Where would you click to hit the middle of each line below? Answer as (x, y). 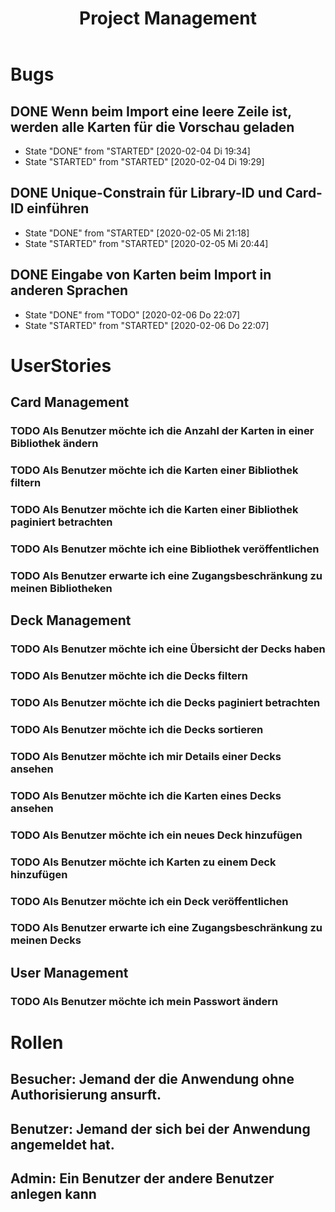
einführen (58, 208)
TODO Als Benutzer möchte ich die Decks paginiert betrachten (165, 702)
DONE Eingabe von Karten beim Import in (141, 275)
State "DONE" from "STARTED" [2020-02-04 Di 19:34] (137, 151)
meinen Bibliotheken (61, 588)
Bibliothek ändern (54, 444)
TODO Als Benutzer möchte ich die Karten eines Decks (146, 795)
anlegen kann (53, 1194)
